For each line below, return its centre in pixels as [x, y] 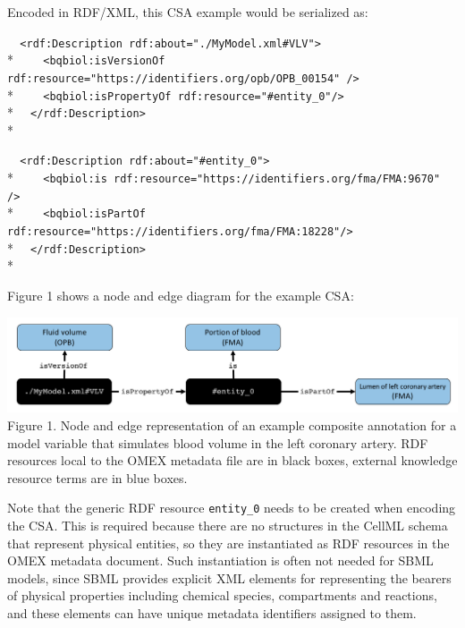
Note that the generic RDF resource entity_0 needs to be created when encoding [232, 508]
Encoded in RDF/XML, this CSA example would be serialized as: [188, 12]
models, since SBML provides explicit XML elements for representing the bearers [229, 577]
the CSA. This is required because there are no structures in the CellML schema [228, 526]
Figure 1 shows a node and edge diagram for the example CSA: [181, 295]
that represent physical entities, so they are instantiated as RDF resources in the [228, 543]
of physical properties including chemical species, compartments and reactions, [222, 595]
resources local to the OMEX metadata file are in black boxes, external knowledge [232, 460]
